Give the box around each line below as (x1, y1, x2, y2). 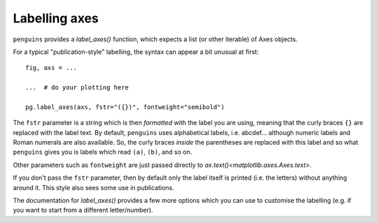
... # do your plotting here (25, 84, 129, 92)
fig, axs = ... (25, 64, 78, 72)
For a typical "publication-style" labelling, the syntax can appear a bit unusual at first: (13, 48, 259, 56)
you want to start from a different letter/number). (13, 206, 153, 215)
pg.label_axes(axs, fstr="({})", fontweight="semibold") (25, 103, 225, 111)
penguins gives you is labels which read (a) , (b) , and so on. (13, 148, 192, 157)
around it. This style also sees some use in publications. (13, 183, 174, 192)
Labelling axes (13, 10, 99, 26)
